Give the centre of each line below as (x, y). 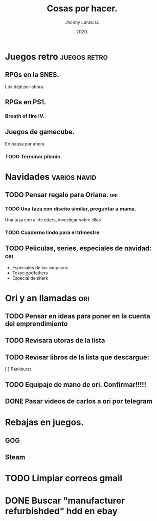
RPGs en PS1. (26, 102)
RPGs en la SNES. (32, 75)
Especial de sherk (30, 278)
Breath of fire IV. (25, 116)
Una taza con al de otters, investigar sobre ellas (53, 220)
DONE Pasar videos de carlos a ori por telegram (79, 401)
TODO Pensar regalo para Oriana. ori (61, 195)
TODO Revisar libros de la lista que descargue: (77, 357)
